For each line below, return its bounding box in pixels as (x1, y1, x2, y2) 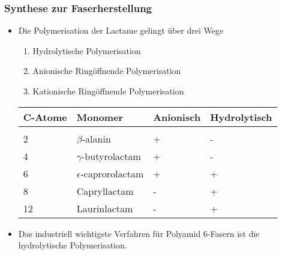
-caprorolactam (80, 166, 144, 180)
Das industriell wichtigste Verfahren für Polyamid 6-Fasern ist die (18, 227, 260, 239)
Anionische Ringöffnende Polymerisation (32, 64, 181, 77)
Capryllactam (76, 183, 134, 198)
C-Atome (23, 109, 67, 124)
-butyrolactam (82, 149, 141, 163)
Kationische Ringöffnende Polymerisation (32, 85, 184, 97)
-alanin (82, 131, 111, 146)
